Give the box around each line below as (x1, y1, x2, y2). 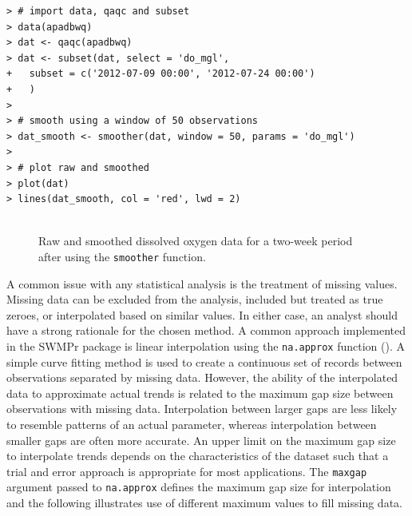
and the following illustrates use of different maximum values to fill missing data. (6, 494, 402, 511)
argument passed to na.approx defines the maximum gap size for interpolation (6, 478, 391, 495)
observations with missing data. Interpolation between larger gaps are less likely (6, 400, 398, 417)
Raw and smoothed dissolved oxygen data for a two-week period (38, 232, 353, 249)
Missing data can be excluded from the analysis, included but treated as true (6, 291, 383, 308)
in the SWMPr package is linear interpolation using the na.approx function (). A (6, 337, 405, 354)
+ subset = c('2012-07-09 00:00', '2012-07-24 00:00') (6, 68, 315, 80)
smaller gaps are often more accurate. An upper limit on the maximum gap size (6, 431, 396, 448)
